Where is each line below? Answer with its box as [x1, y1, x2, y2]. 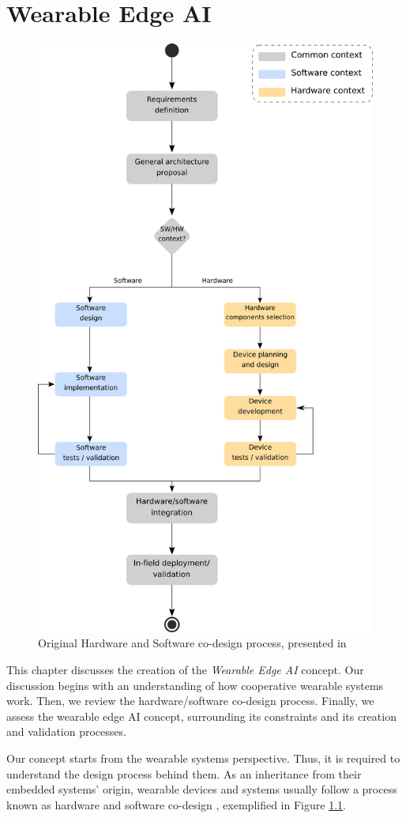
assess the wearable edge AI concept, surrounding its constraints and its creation [6, 707, 397, 724]
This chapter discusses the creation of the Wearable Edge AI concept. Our [6, 662, 364, 678]
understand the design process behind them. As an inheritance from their [6, 765, 362, 782]
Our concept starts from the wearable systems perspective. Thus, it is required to [6, 750, 400, 766]
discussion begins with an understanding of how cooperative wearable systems [6, 677, 384, 693]
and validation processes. [6, 723, 126, 740]
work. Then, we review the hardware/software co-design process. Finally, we [6, 692, 374, 709]
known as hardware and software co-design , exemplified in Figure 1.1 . [6, 796, 346, 812]
